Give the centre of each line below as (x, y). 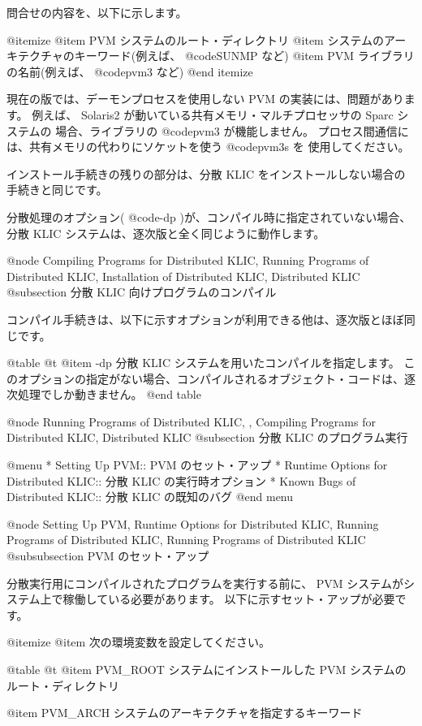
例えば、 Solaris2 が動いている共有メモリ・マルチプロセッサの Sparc (213, 114)
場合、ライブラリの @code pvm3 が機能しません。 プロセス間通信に (232, 130)
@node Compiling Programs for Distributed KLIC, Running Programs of (188, 260)
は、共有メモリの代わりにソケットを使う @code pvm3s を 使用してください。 (208, 147)
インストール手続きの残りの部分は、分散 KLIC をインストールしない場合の (206, 173)
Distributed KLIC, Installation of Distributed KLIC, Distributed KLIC (183, 276)
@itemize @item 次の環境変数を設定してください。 (139, 642)
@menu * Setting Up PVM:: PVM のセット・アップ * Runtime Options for (197, 465)
